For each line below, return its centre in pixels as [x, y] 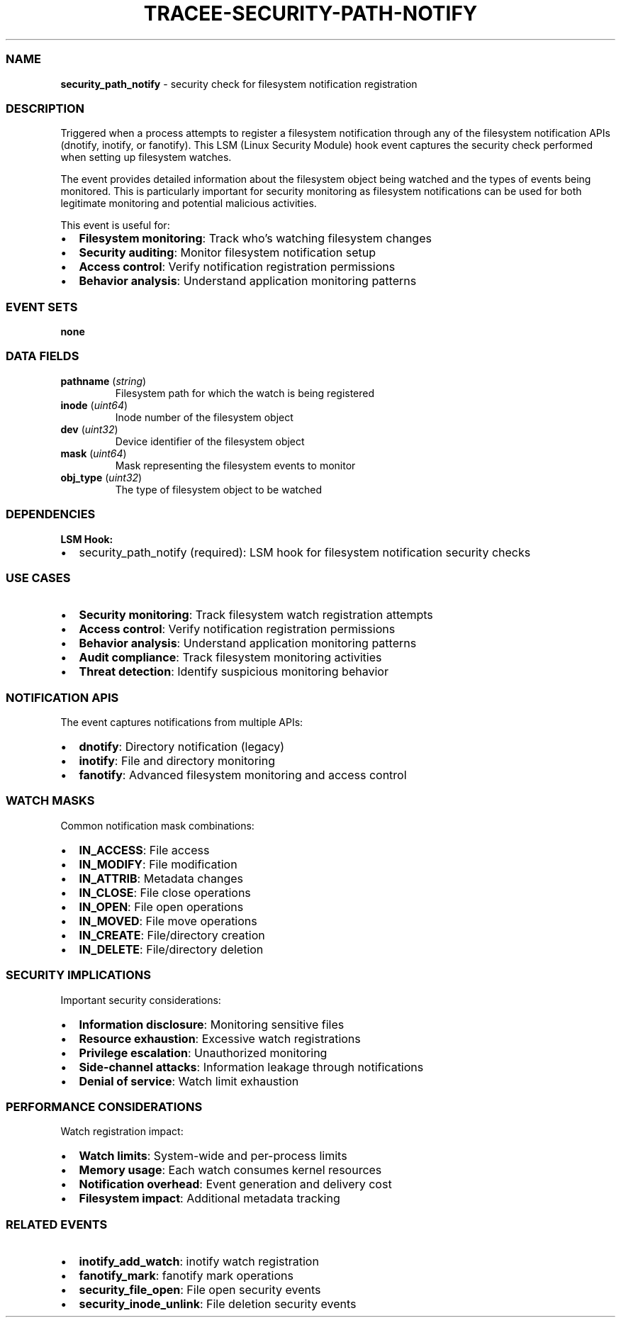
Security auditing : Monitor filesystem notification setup [228, 253]
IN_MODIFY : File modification [158, 864]
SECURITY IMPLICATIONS [78, 975]
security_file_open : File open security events [200, 1290]
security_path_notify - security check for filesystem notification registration [239, 84]
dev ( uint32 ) [89, 429]
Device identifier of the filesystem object [210, 441]
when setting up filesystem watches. [146, 157]
